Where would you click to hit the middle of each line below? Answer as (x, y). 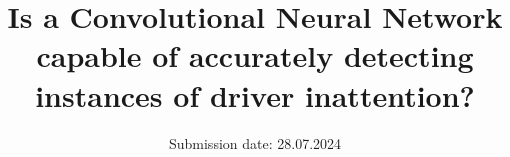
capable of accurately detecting (255, 55)
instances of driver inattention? (255, 94)
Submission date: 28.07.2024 (255, 142)
